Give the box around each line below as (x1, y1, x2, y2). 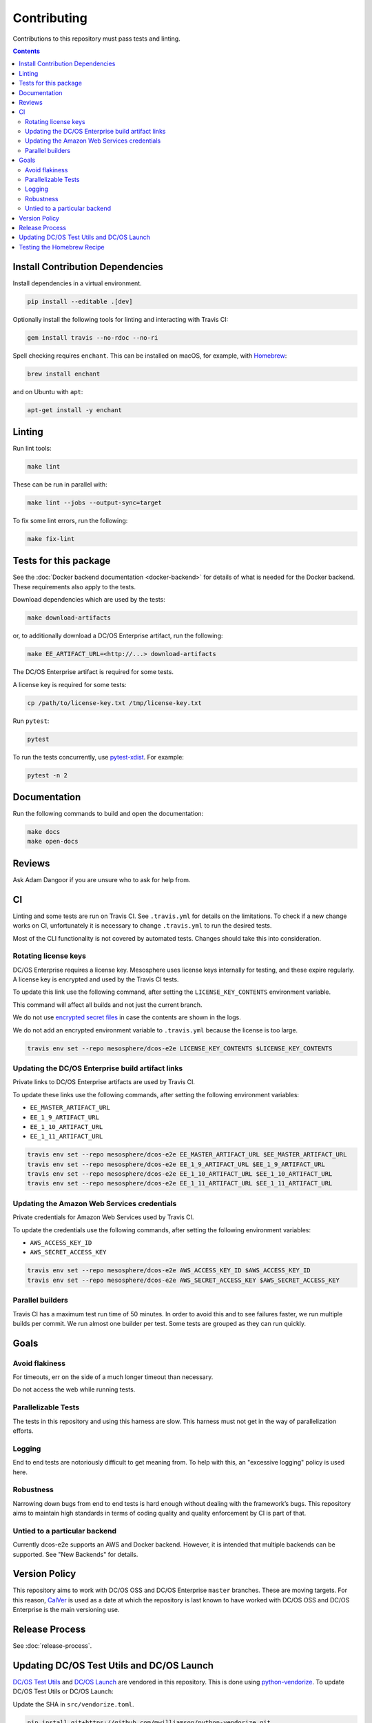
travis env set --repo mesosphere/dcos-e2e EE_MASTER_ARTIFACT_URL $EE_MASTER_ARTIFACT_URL (27, 1151, 347, 1159)
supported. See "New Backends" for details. (12, 1550, 138, 1558)
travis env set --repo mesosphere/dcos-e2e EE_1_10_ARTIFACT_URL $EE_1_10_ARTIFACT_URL (27, 1170, 333, 1178)
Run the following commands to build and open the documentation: (12, 810, 204, 817)
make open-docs (27, 837, 79, 846)
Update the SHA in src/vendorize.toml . (12, 1700, 134, 1709)
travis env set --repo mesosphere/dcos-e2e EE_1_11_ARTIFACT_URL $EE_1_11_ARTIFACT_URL (27, 1179, 333, 1187)
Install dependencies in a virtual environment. (12, 279, 142, 287)
